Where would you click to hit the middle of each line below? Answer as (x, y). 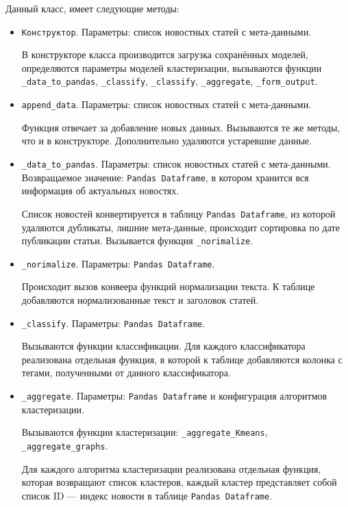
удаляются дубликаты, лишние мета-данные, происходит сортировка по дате (181, 227)
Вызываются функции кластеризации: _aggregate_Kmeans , (145, 432)
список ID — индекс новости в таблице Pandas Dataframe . (147, 495)
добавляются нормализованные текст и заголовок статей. (140, 300)
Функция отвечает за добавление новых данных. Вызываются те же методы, (181, 127)
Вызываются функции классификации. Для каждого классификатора (163, 346)
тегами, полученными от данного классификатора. (126, 373)
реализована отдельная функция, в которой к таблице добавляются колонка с (182, 359)
